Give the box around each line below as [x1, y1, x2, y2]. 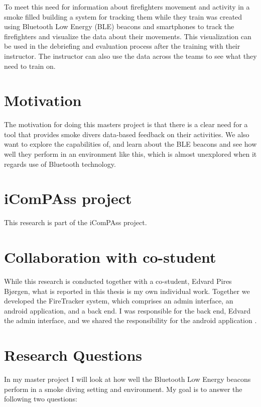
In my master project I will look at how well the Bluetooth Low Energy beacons [4, 374, 251, 384]
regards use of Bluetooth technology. [4, 158, 116, 169]
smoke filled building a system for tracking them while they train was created [4, 11, 242, 22]
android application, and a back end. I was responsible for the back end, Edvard [4, 305, 251, 316]
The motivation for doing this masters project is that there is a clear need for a [4, 119, 248, 130]
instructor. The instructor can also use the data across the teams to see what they [4, 50, 257, 61]
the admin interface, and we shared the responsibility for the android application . [4, 315, 257, 326]
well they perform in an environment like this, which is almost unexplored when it [4, 149, 257, 159]
